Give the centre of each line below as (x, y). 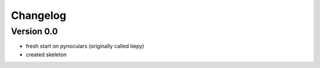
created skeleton (46, 54)
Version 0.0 (34, 31)
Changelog (39, 15)
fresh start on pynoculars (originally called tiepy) (85, 46)
